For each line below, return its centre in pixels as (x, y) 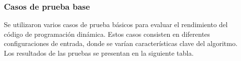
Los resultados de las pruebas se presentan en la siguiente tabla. (99, 53)
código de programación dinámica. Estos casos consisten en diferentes (107, 34)
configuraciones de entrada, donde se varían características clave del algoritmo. (121, 43)
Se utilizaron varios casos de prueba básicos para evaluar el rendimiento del (116, 24)
